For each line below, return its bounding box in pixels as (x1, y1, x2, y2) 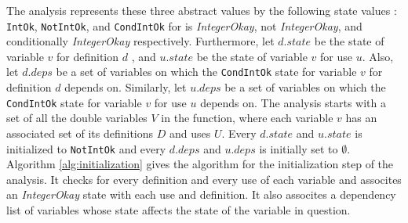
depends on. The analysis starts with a (200, 94, 386, 110)
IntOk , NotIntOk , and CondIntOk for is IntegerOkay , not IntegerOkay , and (6, 17, 362, 34)
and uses (169, 124, 211, 141)
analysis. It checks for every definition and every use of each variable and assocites (6, 171, 402, 187)
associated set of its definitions (6, 124, 154, 141)
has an (345, 110, 377, 126)
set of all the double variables (6, 110, 148, 126)
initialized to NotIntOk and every (6, 140, 166, 156)
